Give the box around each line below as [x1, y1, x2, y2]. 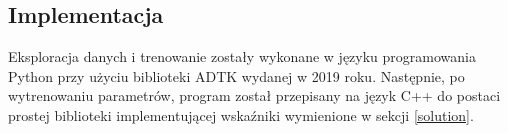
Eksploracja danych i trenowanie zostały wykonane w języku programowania [8, 46, 476, 67]
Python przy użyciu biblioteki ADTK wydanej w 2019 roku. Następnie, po [8, 65, 465, 86]
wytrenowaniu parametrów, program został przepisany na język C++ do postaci [8, 85, 501, 106]
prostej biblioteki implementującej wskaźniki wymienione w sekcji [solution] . [8, 104, 474, 125]
